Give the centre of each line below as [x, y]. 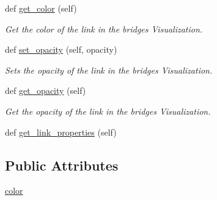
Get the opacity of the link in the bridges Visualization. [108, 111]
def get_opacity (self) [46, 90]
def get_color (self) [41, 8]
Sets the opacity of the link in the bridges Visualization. [109, 70]
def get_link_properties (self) [61, 132]
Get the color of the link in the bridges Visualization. [104, 29]
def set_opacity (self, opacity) [61, 49]
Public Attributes [62, 165]
